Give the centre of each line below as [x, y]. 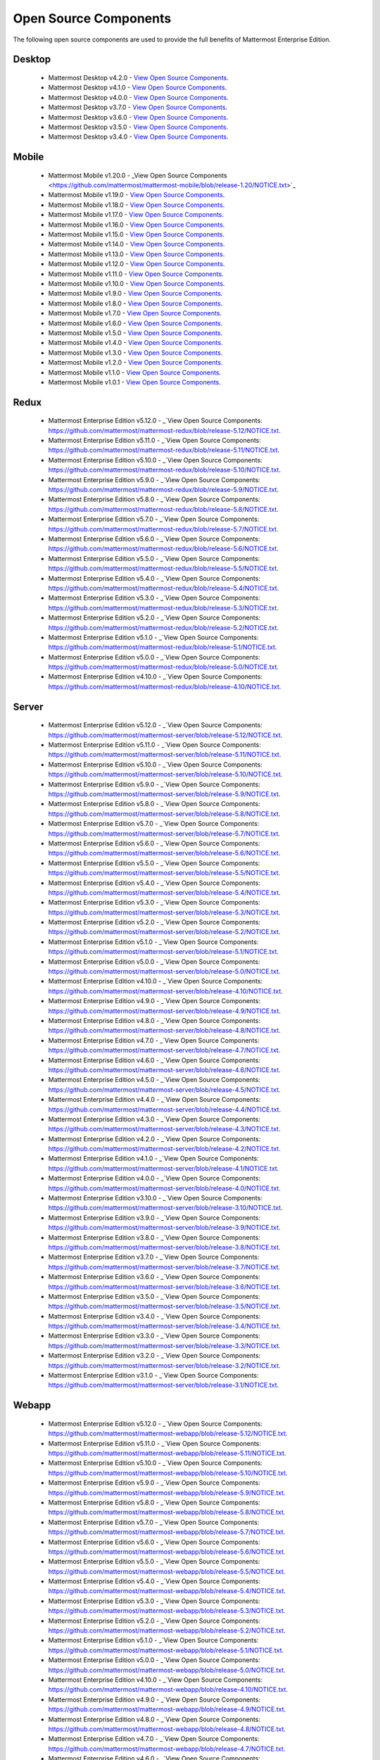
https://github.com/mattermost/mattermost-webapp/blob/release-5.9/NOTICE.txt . [167, 1492]
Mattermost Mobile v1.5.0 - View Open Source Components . [135, 333]
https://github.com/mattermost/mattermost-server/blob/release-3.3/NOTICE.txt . [164, 1345]
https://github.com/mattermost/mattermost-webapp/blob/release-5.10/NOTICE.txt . [168, 1473]
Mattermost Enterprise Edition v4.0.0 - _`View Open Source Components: [154, 1178]
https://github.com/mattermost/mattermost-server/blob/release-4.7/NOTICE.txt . [164, 1050]
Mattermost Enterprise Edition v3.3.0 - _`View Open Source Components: [154, 1336]
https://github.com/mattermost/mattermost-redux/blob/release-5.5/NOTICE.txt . [164, 568]
